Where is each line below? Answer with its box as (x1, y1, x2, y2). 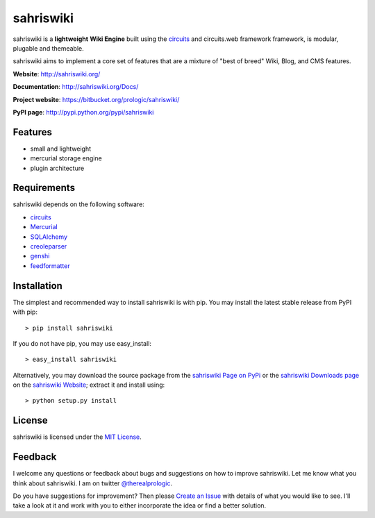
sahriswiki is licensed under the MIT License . (12, 433, 142, 441)
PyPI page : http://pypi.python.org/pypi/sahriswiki (12, 108, 154, 116)
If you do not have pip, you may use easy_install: (12, 339, 152, 347)
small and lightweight (30, 144, 92, 153)
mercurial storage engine (30, 154, 102, 162)
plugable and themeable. (12, 44, 84, 52)
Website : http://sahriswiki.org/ (12, 69, 101, 78)
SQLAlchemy (30, 233, 68, 241)
